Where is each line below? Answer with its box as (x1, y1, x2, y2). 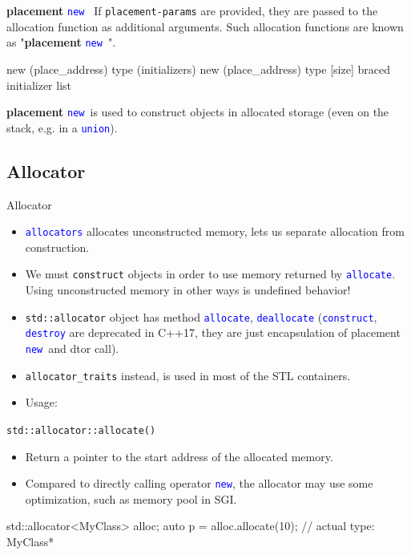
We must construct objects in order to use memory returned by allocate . (25, 265, 396, 282)
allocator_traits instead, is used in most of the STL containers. (25, 367, 351, 383)
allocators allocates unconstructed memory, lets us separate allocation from (25, 223, 405, 240)
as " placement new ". (6, 34, 116, 51)
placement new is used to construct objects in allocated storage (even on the (6, 103, 389, 120)
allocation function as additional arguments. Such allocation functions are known (6, 18, 404, 34)
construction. (25, 238, 90, 255)
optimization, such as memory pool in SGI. (25, 490, 237, 507)
